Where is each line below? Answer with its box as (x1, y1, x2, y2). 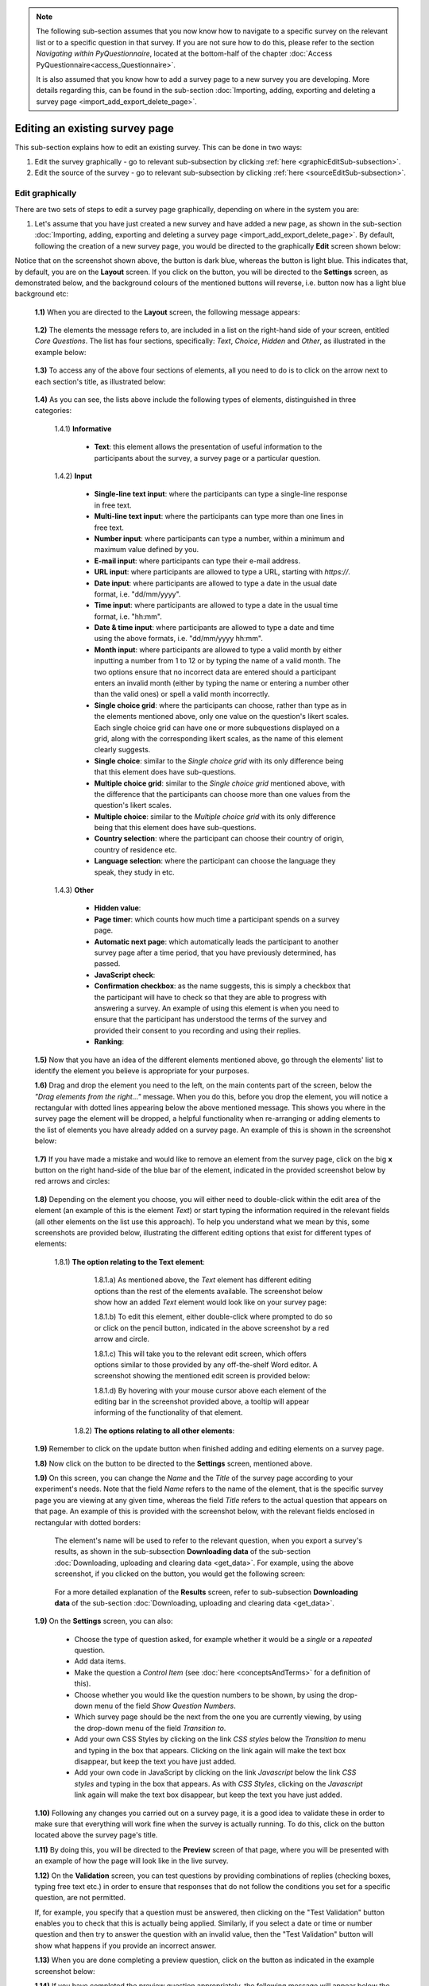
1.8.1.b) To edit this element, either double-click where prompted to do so (94, 1312, 333, 1322)
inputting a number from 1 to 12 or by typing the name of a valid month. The (94, 656, 341, 666)
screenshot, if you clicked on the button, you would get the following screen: (54, 1569, 306, 1578)
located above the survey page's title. (34, 1830, 158, 1840)
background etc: (14, 289, 69, 299)
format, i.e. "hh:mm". (94, 612, 162, 621)
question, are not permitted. (34, 1893, 126, 1903)
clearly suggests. (94, 745, 151, 755)
